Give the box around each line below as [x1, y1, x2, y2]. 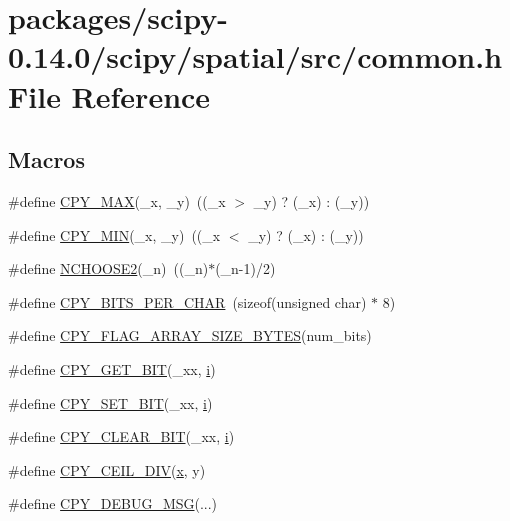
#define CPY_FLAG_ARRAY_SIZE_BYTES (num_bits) [8, 325, 372, 346]
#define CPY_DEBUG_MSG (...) [8, 493, 218, 514]
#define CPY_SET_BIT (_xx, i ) [8, 392, 213, 413]
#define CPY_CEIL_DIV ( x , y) [8, 459, 206, 480]
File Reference [8, 75, 211, 116]
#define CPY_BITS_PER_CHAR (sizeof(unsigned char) [8, 291, 367, 312]
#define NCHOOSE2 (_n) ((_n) [8, 258, 209, 279]
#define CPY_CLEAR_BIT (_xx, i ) [8, 426, 235, 447]
